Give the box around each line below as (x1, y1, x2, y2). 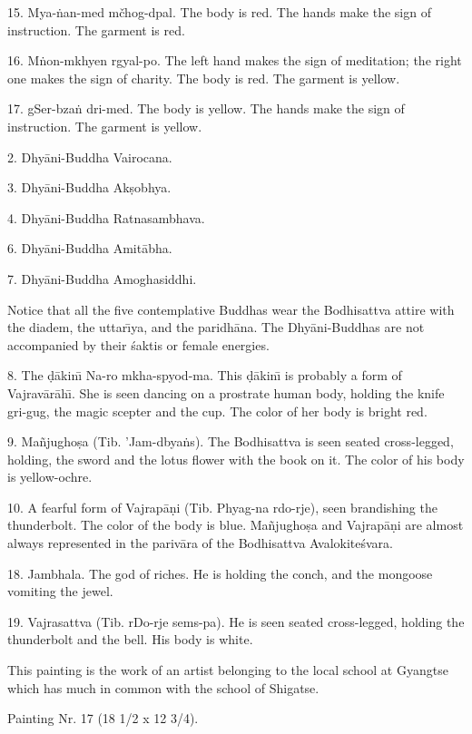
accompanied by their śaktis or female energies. (7, 335, 270, 354)
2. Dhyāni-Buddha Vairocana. (7, 147, 172, 166)
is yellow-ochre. (7, 467, 93, 486)
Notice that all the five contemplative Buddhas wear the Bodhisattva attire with (7, 299, 455, 318)
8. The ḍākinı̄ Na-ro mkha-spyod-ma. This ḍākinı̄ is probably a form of (7, 366, 402, 385)
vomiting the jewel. (7, 582, 113, 601)
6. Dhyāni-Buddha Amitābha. (7, 239, 172, 258)
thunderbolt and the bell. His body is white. (7, 630, 253, 649)
